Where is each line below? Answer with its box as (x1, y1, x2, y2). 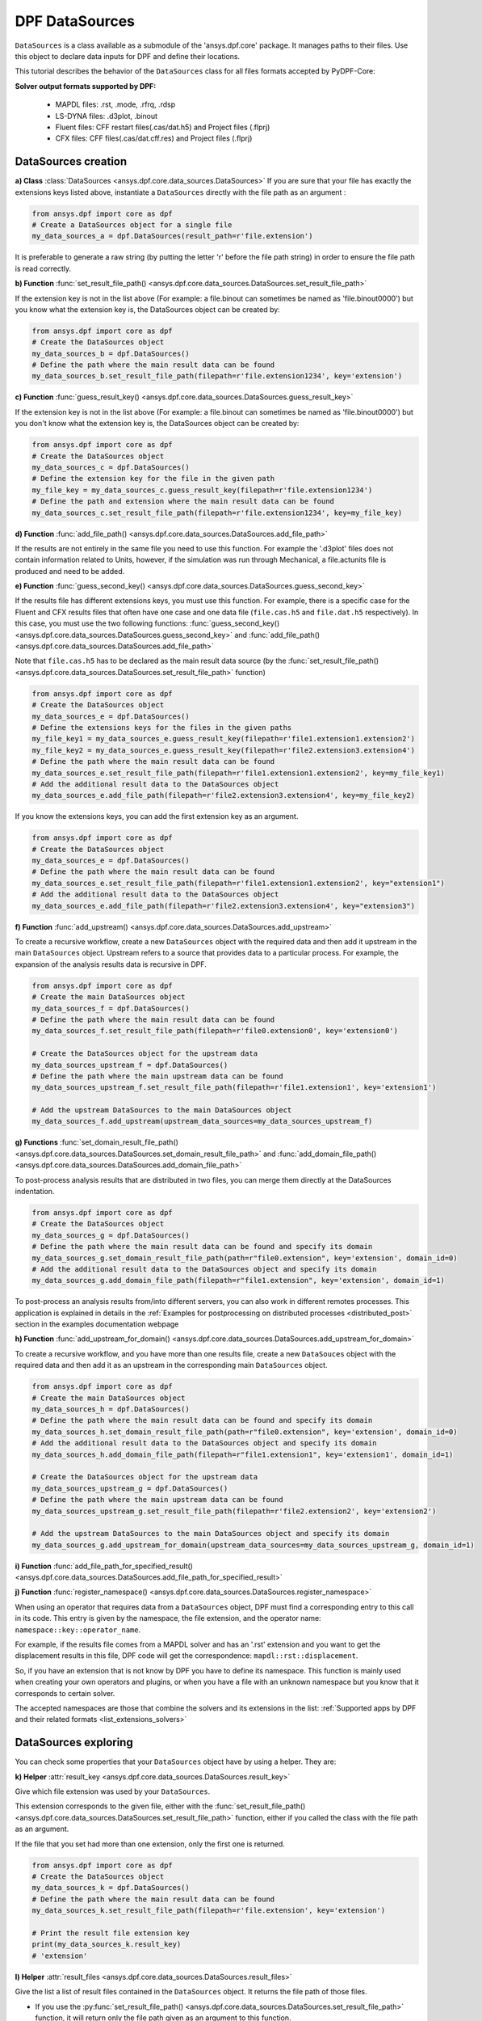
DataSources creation (15, 154, 128, 169)
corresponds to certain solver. (15, 1688, 115, 1698)
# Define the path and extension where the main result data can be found (31, 497, 335, 506)
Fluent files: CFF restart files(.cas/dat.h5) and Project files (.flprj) (55, 122, 270, 132)
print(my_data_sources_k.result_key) (31, 1940, 182, 1949)
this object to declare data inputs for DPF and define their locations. (15, 51, 241, 61)
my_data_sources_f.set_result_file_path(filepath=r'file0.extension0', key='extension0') (31, 1027, 399, 1036)
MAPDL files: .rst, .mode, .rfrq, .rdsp (55, 99, 176, 109)
